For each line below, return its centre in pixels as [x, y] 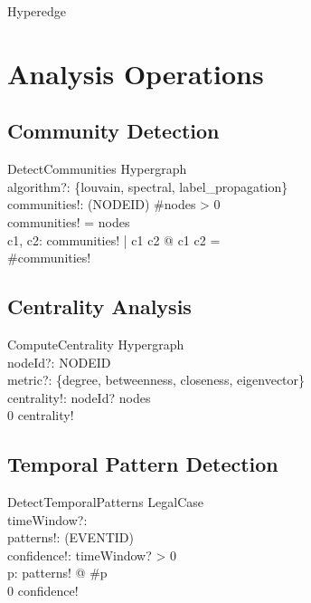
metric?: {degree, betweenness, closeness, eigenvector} [156, 380]
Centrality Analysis [99, 306]
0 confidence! [43, 591]
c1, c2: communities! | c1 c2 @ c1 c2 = [114, 239]
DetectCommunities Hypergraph [97, 169]
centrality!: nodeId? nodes [79, 397]
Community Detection [113, 131]
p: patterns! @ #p [57, 573]
